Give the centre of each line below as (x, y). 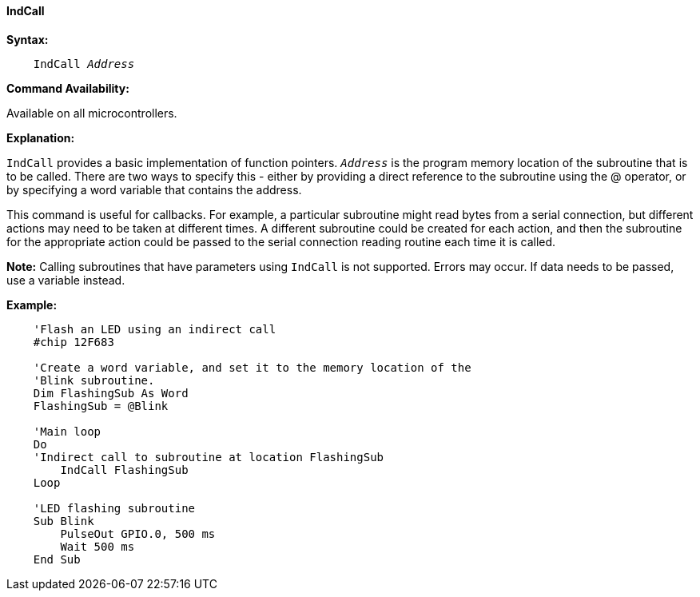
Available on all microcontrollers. (92, 113)
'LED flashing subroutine (114, 508)
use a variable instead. (66, 280)
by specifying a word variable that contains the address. (154, 189)
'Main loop (67, 431)
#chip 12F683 (74, 342)
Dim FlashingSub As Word (111, 393)
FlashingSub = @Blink (101, 406)
